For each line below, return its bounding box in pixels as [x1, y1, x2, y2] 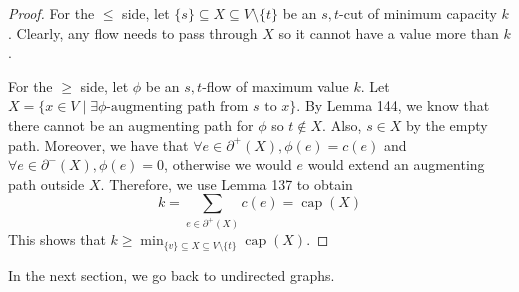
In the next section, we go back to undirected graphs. [8, 264, 335, 285]
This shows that [8, 229, 106, 250]
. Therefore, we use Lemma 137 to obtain [100, 173, 353, 194]
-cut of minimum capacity [339, 3, 497, 23]
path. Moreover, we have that [8, 134, 189, 155]
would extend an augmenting [307, 154, 485, 175]
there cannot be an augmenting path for [8, 114, 254, 135]
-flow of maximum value [202, 75, 349, 96]
